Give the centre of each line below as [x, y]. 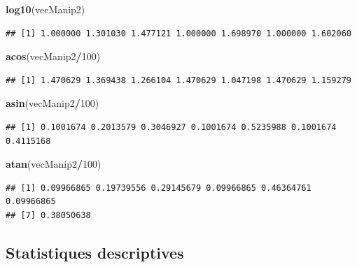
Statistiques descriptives [95, 252]
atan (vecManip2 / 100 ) [54, 164]
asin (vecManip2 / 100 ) [52, 103]
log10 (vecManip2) [45, 9]
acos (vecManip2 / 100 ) [53, 56]
